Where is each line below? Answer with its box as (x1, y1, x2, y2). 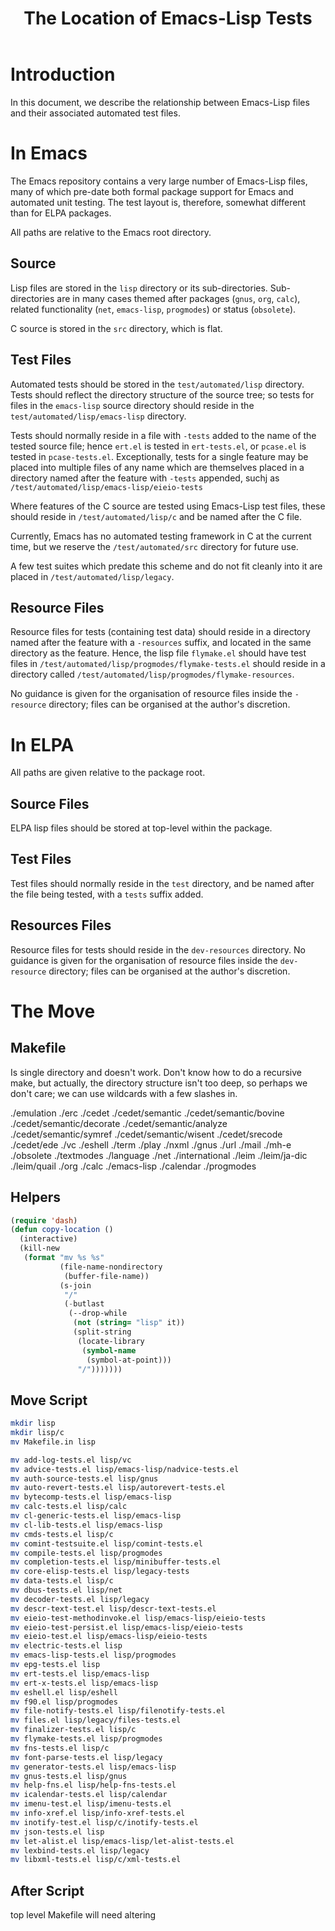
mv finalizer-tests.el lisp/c (10, 1725, 137, 1735)
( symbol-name (81, 1345, 137, 1356)
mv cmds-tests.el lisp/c (10, 1529, 114, 1539)
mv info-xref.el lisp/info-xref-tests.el (10, 1808, 186, 1819)
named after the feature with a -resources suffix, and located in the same (10, 637, 312, 649)
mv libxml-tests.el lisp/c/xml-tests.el (10, 1855, 182, 1865)
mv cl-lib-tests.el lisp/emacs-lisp (10, 1520, 163, 1530)
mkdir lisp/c (10, 1428, 65, 1438)
